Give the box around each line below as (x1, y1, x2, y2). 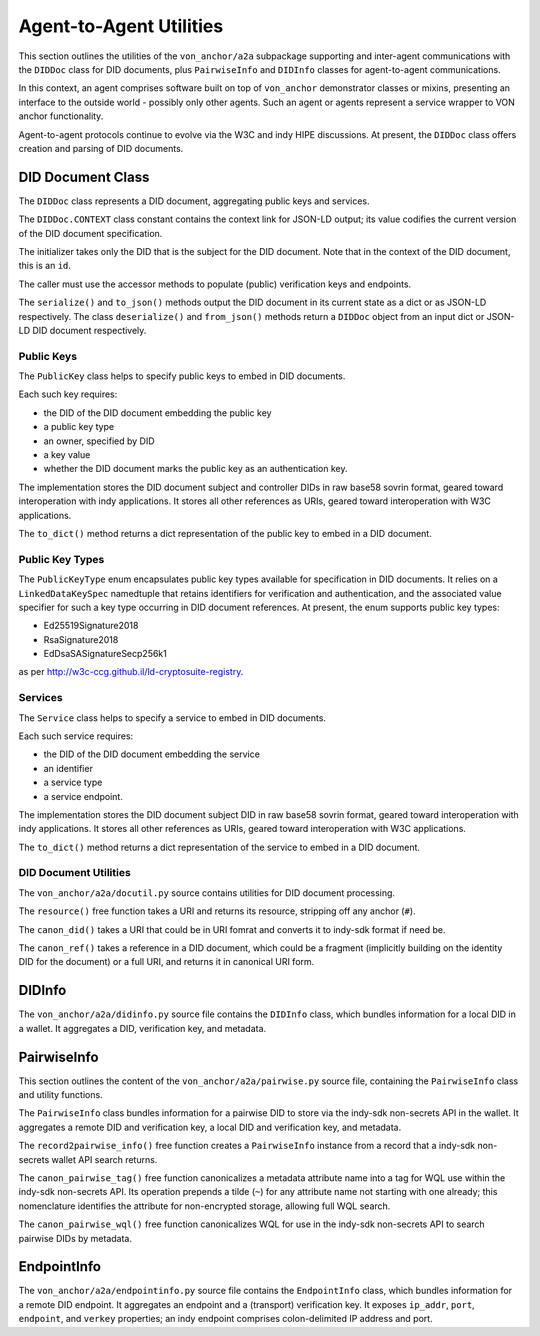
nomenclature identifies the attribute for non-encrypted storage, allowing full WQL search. (18, 1200, 391, 1212)
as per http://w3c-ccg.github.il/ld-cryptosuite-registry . (18, 666, 244, 678)
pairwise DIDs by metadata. (18, 1232, 132, 1244)
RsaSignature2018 (43, 633, 119, 645)
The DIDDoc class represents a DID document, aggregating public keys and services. (18, 195, 370, 207)
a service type (43, 776, 103, 789)
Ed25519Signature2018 (43, 620, 139, 632)
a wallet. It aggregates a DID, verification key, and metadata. (18, 1022, 267, 1034)
